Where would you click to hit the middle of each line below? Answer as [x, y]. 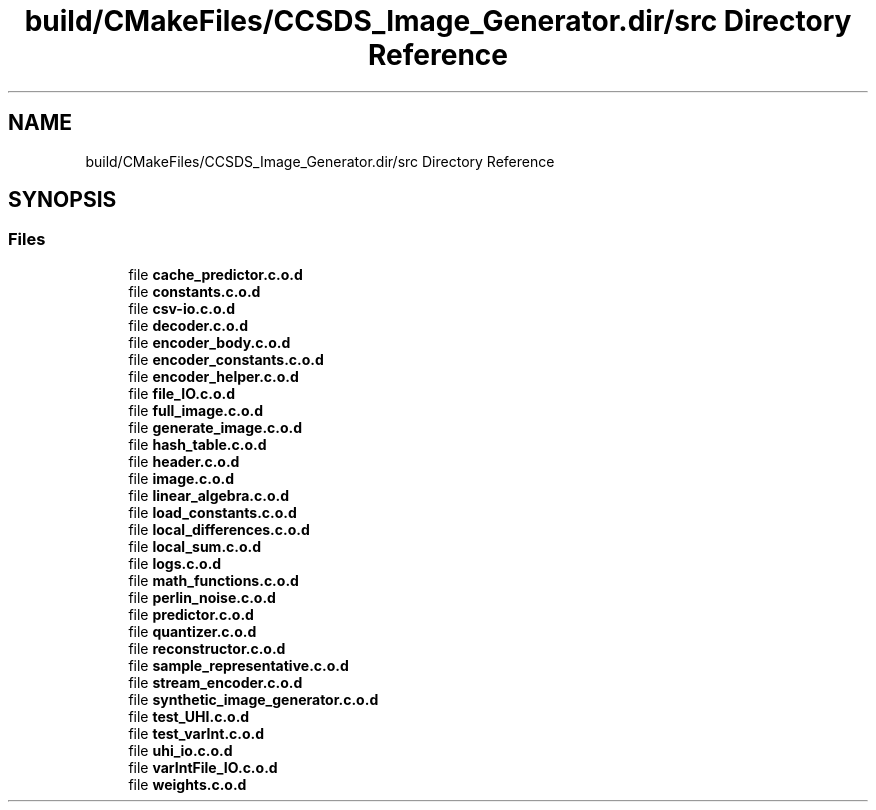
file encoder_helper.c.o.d [213, 376]
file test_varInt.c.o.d [196, 733]
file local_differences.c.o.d [219, 529]
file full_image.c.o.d [196, 410]
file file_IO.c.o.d [181, 393]
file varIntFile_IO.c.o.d [203, 767]
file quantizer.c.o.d [192, 631]
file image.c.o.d [181, 478]
